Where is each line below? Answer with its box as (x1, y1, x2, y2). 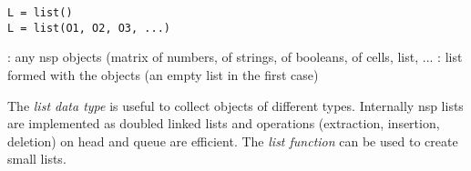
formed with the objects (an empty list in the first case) (7, 65, 319, 84)
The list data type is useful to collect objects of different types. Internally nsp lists (7, 96, 464, 115)
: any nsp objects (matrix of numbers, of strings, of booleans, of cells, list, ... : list (7, 47, 463, 66)
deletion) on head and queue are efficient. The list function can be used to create (7, 131, 458, 150)
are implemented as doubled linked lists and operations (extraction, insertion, (7, 114, 440, 133)
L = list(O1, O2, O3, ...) (7, 21, 170, 35)
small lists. (7, 149, 67, 168)
